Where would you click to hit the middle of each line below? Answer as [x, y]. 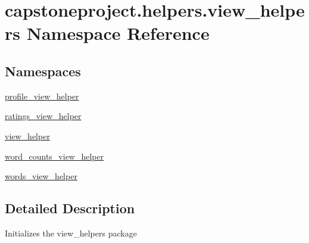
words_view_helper [41, 176]
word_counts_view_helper [54, 156]
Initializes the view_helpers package [71, 233]
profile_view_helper [42, 96]
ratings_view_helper [43, 116]
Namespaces [43, 71]
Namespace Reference [118, 33]
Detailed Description [70, 208]
